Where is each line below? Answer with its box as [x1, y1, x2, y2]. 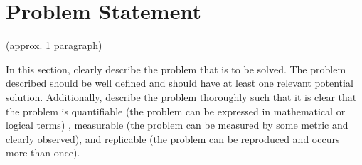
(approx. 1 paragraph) [6, 38, 102, 53]
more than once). [6, 145, 80, 160]
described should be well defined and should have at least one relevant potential [6, 75, 353, 90]
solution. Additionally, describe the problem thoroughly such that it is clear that [6, 89, 357, 104]
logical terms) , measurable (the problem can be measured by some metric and [6, 117, 348, 132]
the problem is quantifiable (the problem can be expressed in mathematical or [6, 103, 346, 118]
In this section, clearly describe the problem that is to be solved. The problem [6, 61, 346, 76]
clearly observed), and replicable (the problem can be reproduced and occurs [6, 131, 340, 146]
